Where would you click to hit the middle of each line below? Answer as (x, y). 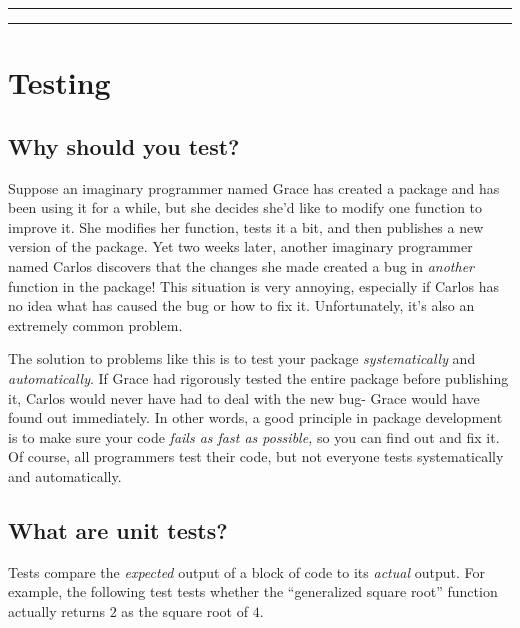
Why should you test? (124, 145)
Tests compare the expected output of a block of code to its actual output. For (246, 571)
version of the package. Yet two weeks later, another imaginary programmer (240, 246)
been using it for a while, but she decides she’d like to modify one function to (245, 207)
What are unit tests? (118, 529)
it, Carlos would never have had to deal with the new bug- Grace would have (244, 397)
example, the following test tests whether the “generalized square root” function (253, 591)
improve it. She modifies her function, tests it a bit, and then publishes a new (246, 226)
